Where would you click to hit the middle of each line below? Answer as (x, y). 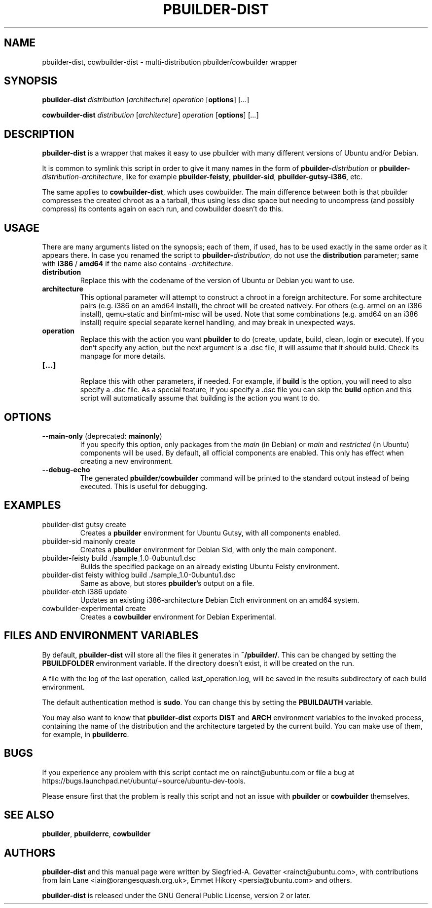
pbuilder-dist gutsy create (84, 524)
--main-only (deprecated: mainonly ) (102, 436)
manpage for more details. (123, 356)
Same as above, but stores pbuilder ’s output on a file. (167, 583)
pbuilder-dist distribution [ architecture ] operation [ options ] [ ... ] (146, 100)
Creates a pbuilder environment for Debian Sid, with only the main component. (208, 549)
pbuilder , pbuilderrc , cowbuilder (96, 834)
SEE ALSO (29, 815)
